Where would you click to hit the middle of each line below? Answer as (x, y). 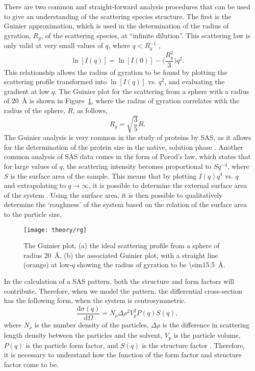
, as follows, (90, 110)
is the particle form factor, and (72, 345)
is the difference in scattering (206, 324)
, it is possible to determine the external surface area (168, 185)
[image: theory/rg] (55, 230)
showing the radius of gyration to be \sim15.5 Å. (151, 265)
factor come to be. (31, 364)
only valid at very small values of (54, 45)
